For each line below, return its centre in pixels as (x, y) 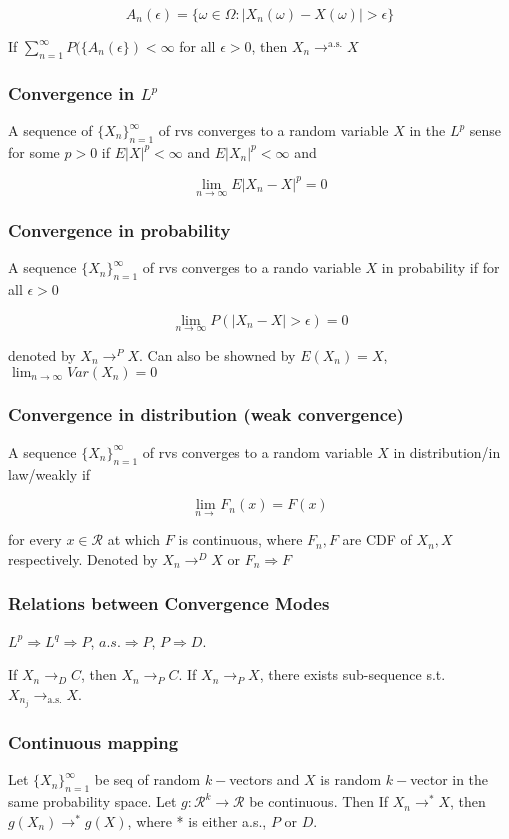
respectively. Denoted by (83, 558)
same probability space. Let (92, 801)
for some (34, 151)
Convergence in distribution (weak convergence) (206, 414)
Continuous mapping (93, 741)
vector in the (449, 779)
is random (351, 779)
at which (134, 539)
